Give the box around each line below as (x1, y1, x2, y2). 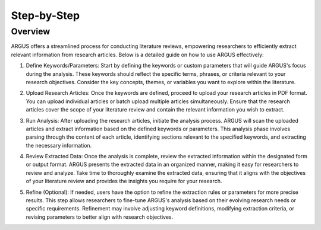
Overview (11, 26, 51, 37)
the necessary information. (26, 142, 92, 149)
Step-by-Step (11, 9, 80, 22)
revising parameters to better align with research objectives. (26, 213, 174, 221)
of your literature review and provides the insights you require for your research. (26, 178, 222, 185)
